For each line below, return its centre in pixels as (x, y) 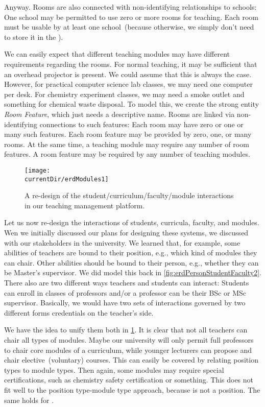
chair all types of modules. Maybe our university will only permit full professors (129, 339)
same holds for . (29, 400)
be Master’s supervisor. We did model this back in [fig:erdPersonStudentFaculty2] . (133, 272)
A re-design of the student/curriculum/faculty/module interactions (129, 195)
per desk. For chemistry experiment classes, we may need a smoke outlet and (124, 94)
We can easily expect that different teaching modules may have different (117, 54)
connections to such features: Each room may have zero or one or (141, 124)
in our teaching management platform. (85, 205)
